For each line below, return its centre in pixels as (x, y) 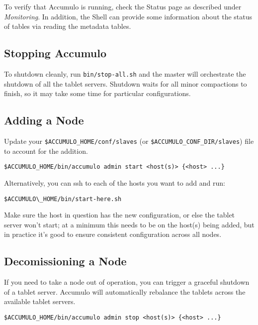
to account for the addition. (46, 151)
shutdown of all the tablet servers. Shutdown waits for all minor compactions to (126, 83)
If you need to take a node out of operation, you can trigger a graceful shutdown (127, 282)
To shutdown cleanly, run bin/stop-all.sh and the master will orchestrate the (125, 73)
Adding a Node (44, 120)
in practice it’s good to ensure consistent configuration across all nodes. (113, 234)
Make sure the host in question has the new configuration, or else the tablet (120, 215)
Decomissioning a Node (65, 261)
